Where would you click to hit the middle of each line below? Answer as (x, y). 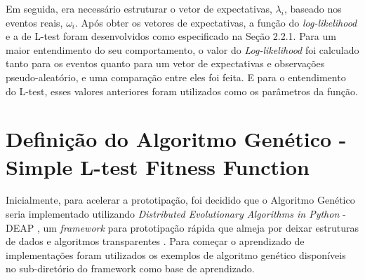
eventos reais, (34, 22)
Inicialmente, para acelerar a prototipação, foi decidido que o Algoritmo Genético (180, 200)
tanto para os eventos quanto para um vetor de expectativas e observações (165, 63)
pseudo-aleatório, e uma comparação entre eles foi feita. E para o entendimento (176, 77)
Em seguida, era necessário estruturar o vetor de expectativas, (139, 8)
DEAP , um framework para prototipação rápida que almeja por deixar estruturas (182, 227)
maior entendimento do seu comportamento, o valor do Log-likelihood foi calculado (182, 49)
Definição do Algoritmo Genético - (176, 139)
